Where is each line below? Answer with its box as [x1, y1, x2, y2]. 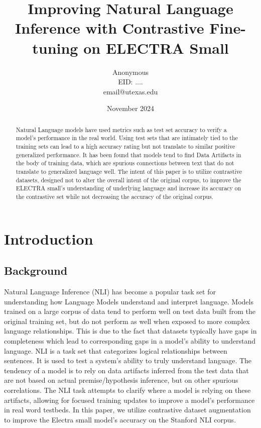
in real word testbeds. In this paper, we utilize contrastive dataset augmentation [4, 404, 251, 415]
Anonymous [112, 66, 149, 77]
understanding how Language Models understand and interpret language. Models [4, 296, 253, 306]
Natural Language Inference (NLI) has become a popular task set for [4, 286, 216, 296]
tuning [32, 37, 78, 58]
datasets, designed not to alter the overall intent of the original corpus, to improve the [16, 175, 241, 184]
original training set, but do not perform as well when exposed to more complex [4, 315, 250, 326]
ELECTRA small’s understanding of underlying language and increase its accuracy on [16, 184, 241, 192]
